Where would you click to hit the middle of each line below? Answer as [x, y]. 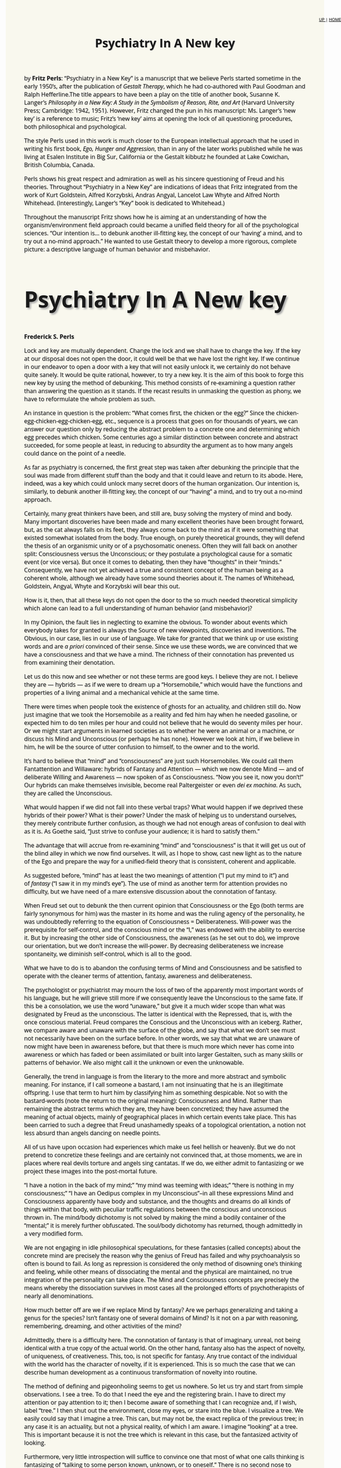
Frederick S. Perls [49, 336]
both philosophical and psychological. [75, 127]
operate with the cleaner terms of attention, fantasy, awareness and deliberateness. [138, 976]
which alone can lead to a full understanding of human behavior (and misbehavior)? [138, 608]
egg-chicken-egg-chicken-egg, [64, 421]
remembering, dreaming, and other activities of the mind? [103, 1326]
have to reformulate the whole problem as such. [90, 399]
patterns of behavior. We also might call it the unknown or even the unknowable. [134, 1062]
